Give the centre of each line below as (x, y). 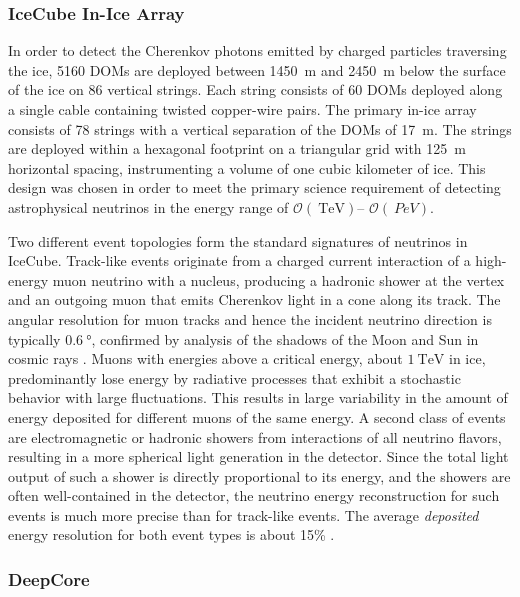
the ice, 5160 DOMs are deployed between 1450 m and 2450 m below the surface (257, 69)
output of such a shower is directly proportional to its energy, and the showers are (259, 475)
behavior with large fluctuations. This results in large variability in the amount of (258, 397)
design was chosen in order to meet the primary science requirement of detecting (254, 187)
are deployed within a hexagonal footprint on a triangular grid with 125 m (237, 148)
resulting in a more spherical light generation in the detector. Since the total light (258, 456)
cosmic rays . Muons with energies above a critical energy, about (205, 358)
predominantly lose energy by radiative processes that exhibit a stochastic (234, 377)
